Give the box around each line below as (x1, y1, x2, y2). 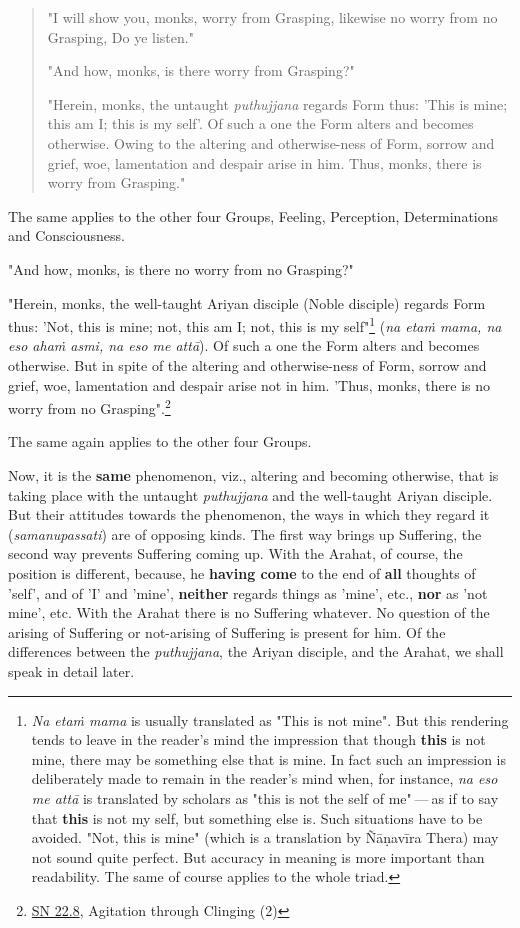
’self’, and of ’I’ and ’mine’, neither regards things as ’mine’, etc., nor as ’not (8, 582, 488, 603)
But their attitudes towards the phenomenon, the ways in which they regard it (8, 504, 490, 525)
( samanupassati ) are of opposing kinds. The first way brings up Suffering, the (8, 523, 482, 544)
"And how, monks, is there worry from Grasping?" (47, 60, 355, 81)
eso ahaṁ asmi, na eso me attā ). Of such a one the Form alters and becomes (8, 335, 480, 356)
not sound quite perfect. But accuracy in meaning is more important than (31, 846, 485, 867)
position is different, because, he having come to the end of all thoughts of (8, 562, 476, 583)
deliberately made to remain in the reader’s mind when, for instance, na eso (31, 768, 498, 789)
